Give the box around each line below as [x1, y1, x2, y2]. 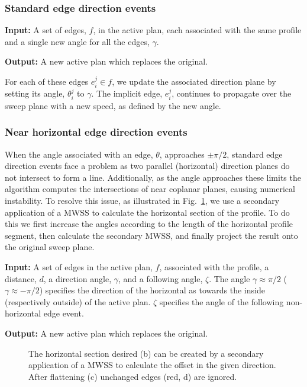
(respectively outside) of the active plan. [5, 295, 151, 308]
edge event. [43, 307, 84, 319]
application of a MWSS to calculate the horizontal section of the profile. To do [5, 206, 290, 218]
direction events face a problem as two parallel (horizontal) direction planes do [5, 159, 290, 172]
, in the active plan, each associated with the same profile [93, 24, 302, 36]
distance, [5, 272, 37, 284]
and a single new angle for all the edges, [5, 35, 150, 47]
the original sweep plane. [5, 241, 95, 253]
